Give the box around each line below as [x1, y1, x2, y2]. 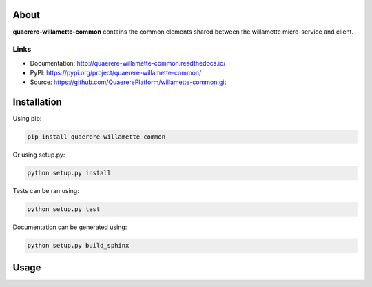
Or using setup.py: [12, 150, 65, 159]
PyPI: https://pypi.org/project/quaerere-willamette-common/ [30, 69, 202, 77]
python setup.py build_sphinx [27, 241, 130, 250]
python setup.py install [27, 169, 112, 177]
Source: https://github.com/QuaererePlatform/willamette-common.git [30, 78, 227, 86]
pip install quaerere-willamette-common [27, 133, 165, 141]
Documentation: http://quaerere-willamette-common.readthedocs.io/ [30, 59, 226, 67]
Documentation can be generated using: [12, 223, 127, 231]
